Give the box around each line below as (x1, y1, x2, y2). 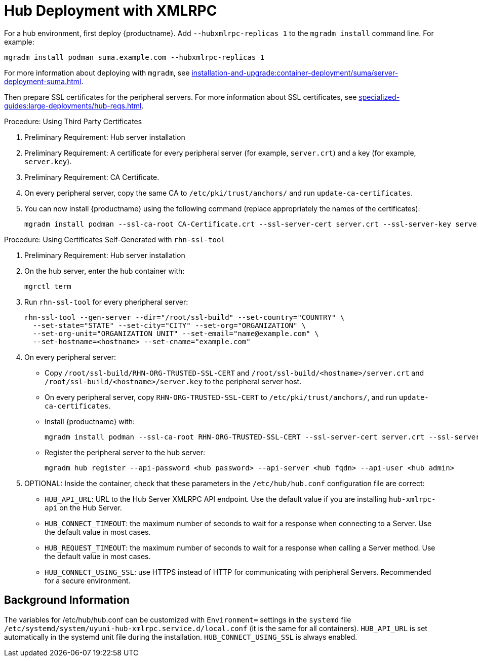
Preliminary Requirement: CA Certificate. (24, 172, 160, 181)
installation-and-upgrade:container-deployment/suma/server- (191, 68, 399, 77)
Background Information (4, 594, 130, 607)
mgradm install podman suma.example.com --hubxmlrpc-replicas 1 (4, 53, 265, 61)
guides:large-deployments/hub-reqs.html (4, 101, 142, 110)
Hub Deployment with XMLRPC (4, 2, 217, 19)
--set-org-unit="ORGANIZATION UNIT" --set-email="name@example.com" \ (32, 329, 319, 338)
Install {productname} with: (45, 417, 135, 426)
